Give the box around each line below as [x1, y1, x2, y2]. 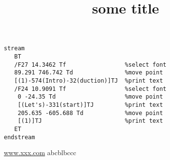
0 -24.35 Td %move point [17, 93, 163, 101]
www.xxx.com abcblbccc [4, 147, 76, 158]
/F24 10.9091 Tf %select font [14, 85, 167, 92]
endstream [4, 133, 35, 141]
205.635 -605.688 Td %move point [17, 109, 163, 116]
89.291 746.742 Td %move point [14, 69, 163, 76]
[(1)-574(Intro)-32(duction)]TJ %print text [14, 77, 163, 84]
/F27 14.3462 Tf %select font [14, 61, 167, 68]
